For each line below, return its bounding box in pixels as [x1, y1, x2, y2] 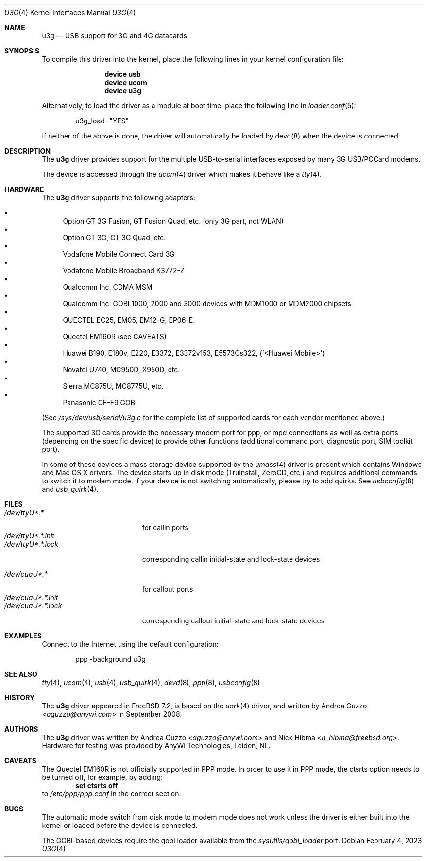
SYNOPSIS [4, 47, 40, 55]
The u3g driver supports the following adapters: [42, 193, 196, 202]
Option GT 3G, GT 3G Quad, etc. [63, 233, 166, 241]
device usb [104, 70, 141, 78]
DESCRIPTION [4, 147, 51, 155]
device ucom [104, 78, 147, 86]
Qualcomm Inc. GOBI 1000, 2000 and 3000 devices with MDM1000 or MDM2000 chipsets [63, 299, 351, 308]
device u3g [104, 86, 141, 95]
